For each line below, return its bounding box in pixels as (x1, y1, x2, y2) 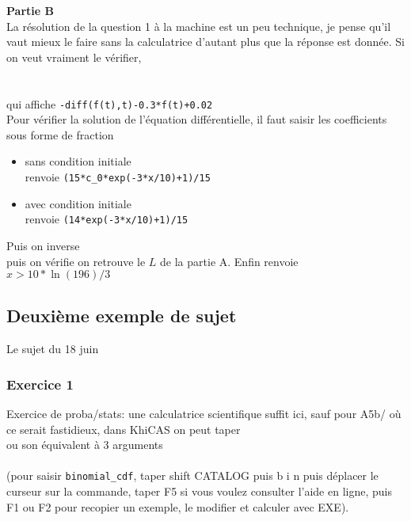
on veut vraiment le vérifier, (6, 48, 142, 65)
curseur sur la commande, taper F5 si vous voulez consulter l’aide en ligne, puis (6, 483, 392, 500)
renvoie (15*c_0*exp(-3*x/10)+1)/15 (25, 169, 211, 184)
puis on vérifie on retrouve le (6, 253, 146, 269)
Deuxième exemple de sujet (6, 303, 237, 328)
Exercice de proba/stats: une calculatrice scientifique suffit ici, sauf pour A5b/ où (6, 405, 401, 422)
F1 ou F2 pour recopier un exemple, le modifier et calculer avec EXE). (6, 498, 349, 515)
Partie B (6, 2, 54, 18)
